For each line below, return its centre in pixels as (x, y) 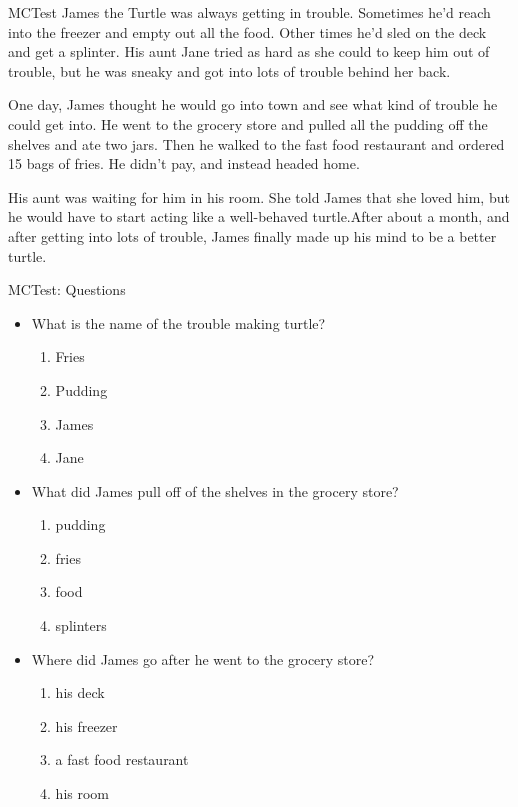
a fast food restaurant (122, 759)
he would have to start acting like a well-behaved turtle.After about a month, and (259, 216)
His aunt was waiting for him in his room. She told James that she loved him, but (259, 196)
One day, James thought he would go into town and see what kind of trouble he (253, 104)
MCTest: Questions (67, 289)
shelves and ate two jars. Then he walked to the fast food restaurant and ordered (256, 143)
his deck (80, 692)
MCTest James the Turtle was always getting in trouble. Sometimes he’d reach (249, 12)
